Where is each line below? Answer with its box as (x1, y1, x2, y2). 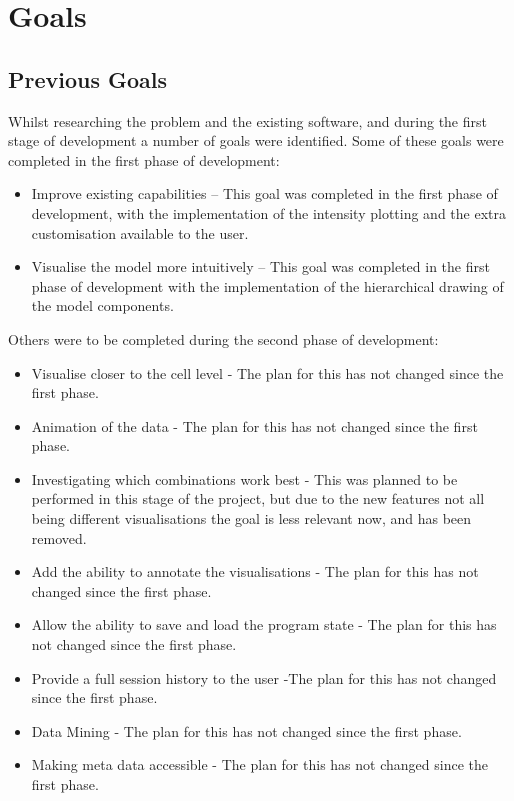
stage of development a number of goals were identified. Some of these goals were (8, 130, 504, 151)
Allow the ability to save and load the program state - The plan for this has (31, 614, 497, 635)
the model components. (31, 295, 174, 316)
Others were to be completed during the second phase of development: (8, 328, 439, 349)
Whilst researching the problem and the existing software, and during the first (8, 110, 487, 131)
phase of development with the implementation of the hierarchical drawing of (31, 275, 504, 296)
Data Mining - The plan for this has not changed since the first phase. (31, 720, 462, 741)
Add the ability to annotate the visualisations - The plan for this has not (31, 561, 479, 582)
